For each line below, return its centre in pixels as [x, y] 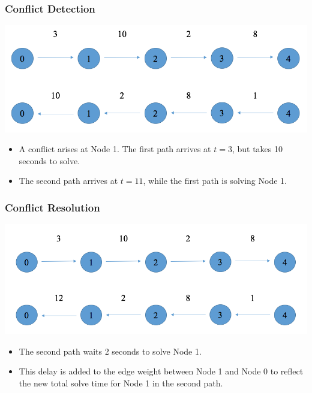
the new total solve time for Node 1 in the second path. [121, 383]
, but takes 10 [257, 149]
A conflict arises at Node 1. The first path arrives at [115, 149]
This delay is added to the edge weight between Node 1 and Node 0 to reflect [161, 371]
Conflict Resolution [52, 207]
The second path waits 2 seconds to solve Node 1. [110, 351]
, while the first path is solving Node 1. [215, 181]
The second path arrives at [68, 181]
